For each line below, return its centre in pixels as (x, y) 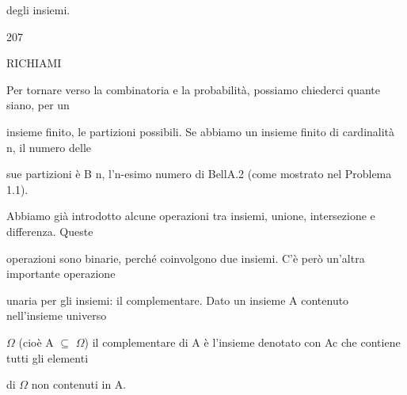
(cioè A (36, 342)
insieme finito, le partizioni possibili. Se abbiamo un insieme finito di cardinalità (201, 131)
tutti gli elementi (48, 357)
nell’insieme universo (57, 315)
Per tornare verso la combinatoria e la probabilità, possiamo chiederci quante (194, 89)
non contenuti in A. (79, 384)
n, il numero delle (49, 147)
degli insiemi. (38, 9)
